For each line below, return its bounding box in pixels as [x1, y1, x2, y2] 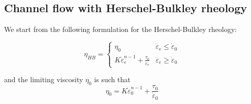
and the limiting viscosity [4, 74, 83, 85]
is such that [94, 74, 131, 85]
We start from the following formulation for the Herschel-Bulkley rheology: [4, 24, 237, 34]
